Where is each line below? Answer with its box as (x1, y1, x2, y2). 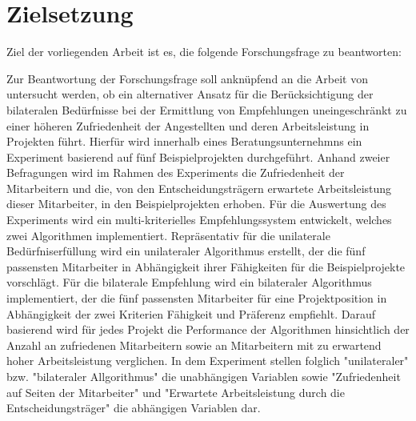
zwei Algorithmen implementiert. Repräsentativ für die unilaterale (6, 227, 330, 243)
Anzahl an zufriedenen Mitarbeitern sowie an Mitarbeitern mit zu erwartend (6, 336, 382, 353)
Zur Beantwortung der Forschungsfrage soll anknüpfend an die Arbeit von (6, 70, 369, 86)
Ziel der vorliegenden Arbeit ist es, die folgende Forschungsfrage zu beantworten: (6, 43, 402, 60)
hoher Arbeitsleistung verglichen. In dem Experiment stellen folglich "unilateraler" (6, 352, 409, 369)
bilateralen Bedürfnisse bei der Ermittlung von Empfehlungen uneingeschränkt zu (6, 101, 407, 118)
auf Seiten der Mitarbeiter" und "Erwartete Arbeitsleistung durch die (6, 383, 345, 400)
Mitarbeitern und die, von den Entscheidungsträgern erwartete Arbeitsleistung (6, 179, 392, 196)
